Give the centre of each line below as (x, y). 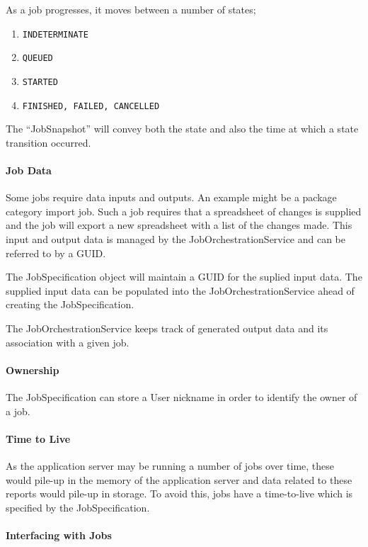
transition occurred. (48, 142)
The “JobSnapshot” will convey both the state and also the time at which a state (182, 129)
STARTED (40, 82)
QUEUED (38, 58)
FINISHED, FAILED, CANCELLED (91, 106)
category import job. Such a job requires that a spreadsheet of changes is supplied (184, 211)
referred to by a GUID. (56, 253)
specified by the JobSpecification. (78, 507)
